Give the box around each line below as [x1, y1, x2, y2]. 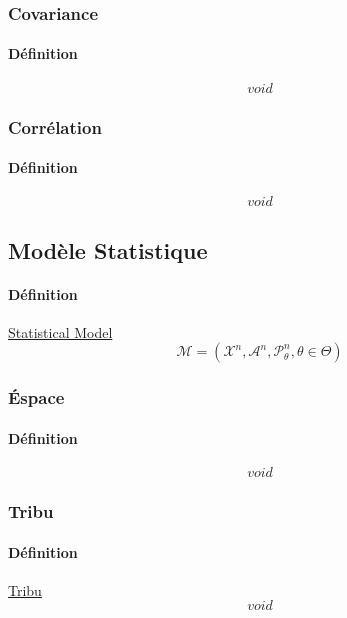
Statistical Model [8, 321, 113, 342]
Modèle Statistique [8, 234, 208, 265]
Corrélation [8, 114, 102, 139]
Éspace [8, 385, 65, 410]
